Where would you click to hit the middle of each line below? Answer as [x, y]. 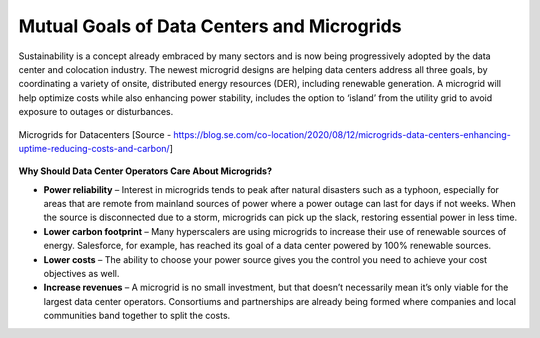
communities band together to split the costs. [137, 316]
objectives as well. [81, 274]
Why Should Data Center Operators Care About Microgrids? [145, 171]
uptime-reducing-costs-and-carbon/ [94, 148]
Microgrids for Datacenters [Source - [95, 134]
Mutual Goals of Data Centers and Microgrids [210, 26]
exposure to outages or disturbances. [96, 112]
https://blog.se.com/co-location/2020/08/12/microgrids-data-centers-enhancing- [342, 134]
